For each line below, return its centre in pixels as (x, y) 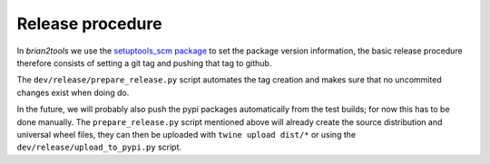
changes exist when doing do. (73, 92)
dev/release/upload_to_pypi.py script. (99, 147)
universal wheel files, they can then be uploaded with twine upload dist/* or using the (186, 134)
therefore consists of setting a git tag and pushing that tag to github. (144, 63)
